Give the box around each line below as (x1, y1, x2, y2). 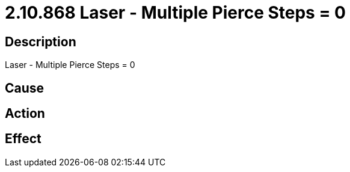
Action (5, 106, 45, 121)
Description (5, 34, 76, 49)
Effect (5, 131, 41, 147)
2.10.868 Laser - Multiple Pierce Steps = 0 (5, 2, 346, 23)
